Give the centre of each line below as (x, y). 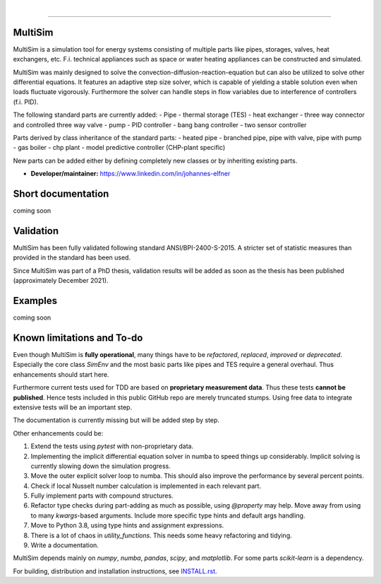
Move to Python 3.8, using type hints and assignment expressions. (127, 525)
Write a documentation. (65, 545)
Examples (35, 301)
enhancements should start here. (61, 374)
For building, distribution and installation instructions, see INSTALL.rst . (115, 571)
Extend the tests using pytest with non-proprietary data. (112, 446)
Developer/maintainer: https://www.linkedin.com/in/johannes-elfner (131, 174)
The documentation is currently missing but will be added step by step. (116, 420)
